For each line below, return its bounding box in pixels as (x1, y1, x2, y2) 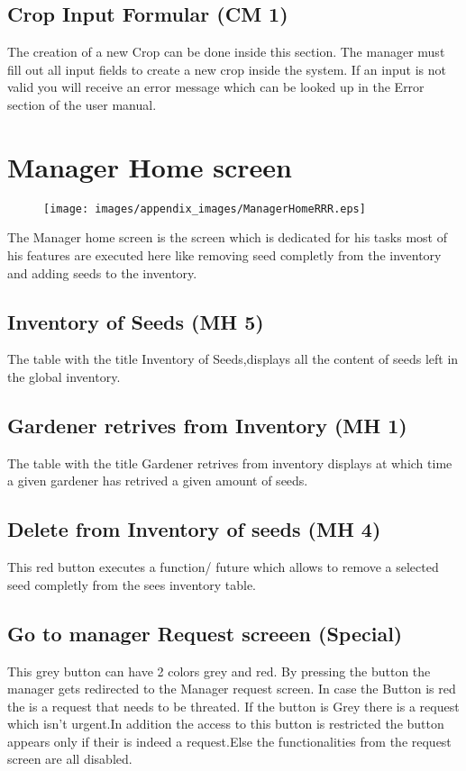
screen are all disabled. (7, 749, 132, 768)
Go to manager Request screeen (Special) (7, 619, 403, 647)
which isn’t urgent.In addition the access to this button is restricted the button (7, 714, 444, 733)
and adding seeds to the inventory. (7, 263, 197, 282)
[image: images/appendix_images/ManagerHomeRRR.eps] (43, 202, 366, 215)
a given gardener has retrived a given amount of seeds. (7, 471, 308, 490)
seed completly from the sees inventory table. (7, 575, 256, 594)
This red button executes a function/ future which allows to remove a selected (7, 558, 439, 576)
